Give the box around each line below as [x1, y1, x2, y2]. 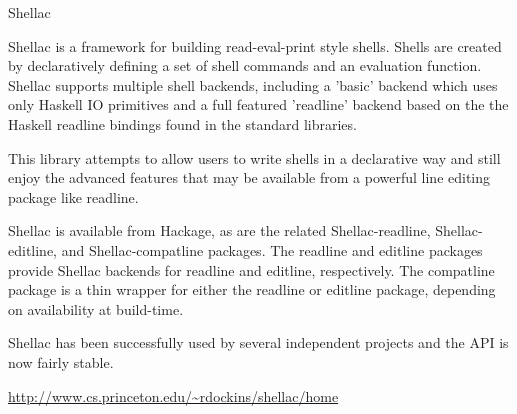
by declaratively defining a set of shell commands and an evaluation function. [8, 55, 482, 76]
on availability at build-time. [8, 298, 184, 319]
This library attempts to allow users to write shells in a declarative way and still [8, 147, 501, 168]
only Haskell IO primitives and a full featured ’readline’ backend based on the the [8, 94, 509, 115]
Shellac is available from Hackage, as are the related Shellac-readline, [8, 220, 431, 241]
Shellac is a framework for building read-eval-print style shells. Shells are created [8, 35, 502, 56]
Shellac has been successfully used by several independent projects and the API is [8, 332, 509, 353]
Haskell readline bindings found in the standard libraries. [8, 113, 357, 134]
